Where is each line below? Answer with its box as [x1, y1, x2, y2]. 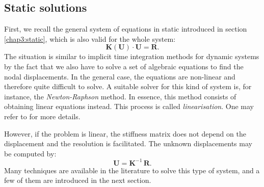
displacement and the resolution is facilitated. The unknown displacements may [4, 138, 252, 149]
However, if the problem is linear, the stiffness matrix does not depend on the [4, 128, 246, 139]
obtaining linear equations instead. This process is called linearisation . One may [4, 101, 254, 112]
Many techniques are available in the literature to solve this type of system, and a [4, 165, 260, 175]
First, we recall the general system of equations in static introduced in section [4, 23, 247, 34]
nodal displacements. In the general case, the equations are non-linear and [4, 71, 235, 82]
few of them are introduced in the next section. [4, 175, 151, 185]
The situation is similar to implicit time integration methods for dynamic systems [4, 51, 259, 62]
